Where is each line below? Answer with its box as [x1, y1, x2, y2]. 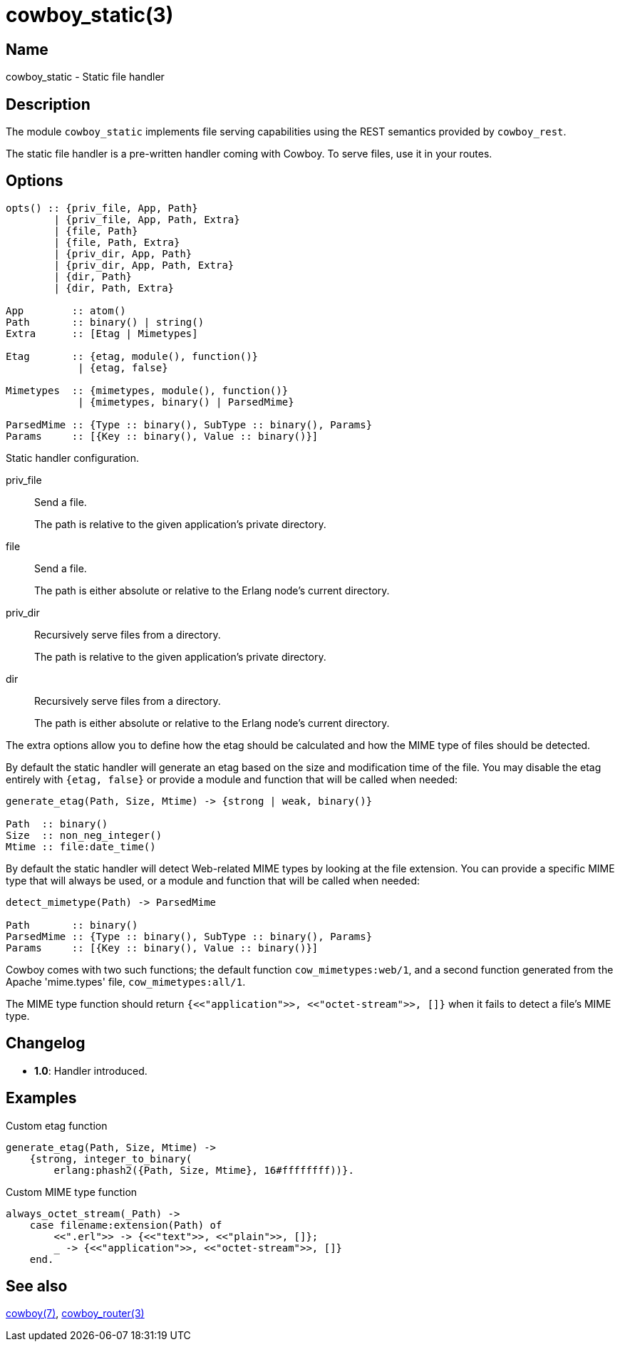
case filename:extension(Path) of [29, 1219, 222, 1231]
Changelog [6, 1034, 86, 1053]
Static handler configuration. [6, 451, 140, 464]
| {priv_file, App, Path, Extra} [53, 213, 240, 225]
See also [6, 1276, 68, 1295]
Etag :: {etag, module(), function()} [6, 350, 259, 362]
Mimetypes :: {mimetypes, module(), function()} [6, 384, 289, 396]
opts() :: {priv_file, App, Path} [6, 202, 198, 214]
